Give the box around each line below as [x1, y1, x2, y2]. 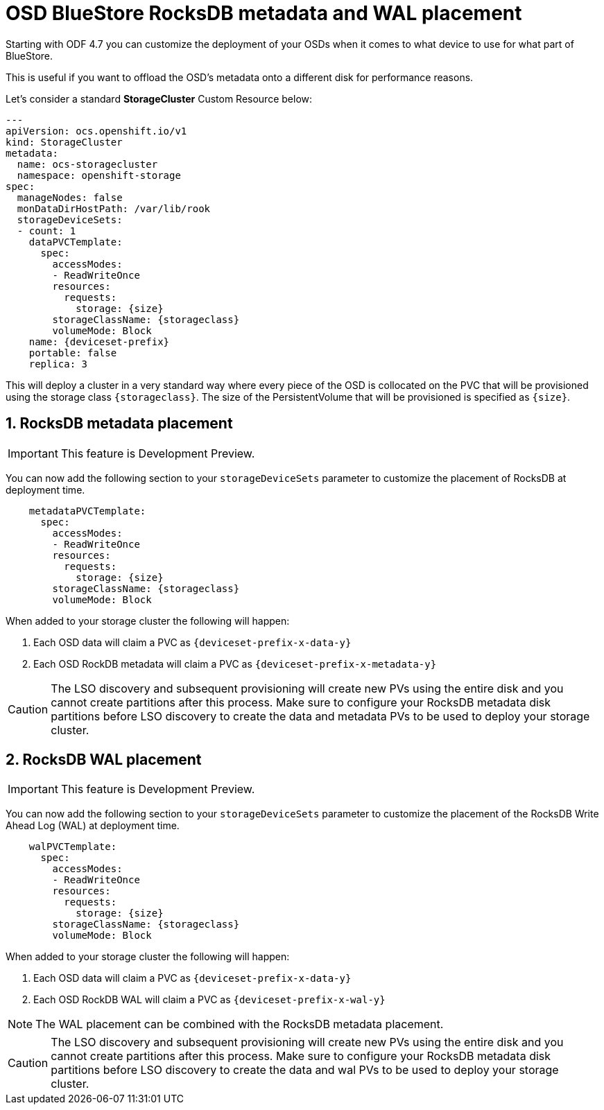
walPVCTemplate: [28, 841, 117, 853]
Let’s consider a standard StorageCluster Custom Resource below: [6, 92, 313, 105]
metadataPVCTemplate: [28, 505, 146, 517]
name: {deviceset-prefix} [28, 336, 170, 347]
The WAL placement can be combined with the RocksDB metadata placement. [35, 1017, 444, 1032]
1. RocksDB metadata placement [6, 415, 233, 433]
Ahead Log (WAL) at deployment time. [6, 820, 180, 832]
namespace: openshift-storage [17, 169, 181, 181]
